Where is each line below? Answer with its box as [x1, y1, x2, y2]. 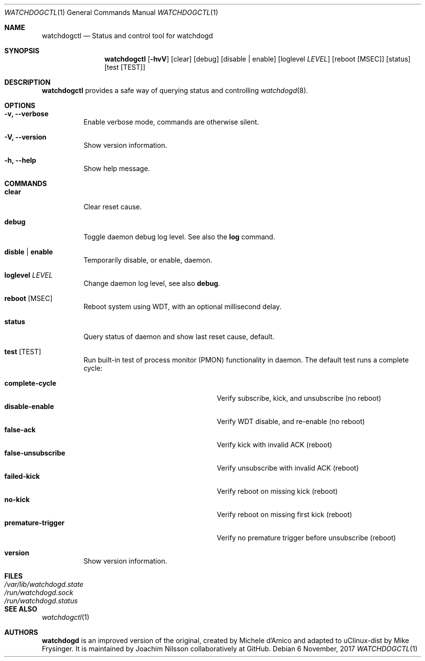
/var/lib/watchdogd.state [4, 580, 84, 588]
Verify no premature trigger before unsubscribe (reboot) [217, 534, 396, 542]
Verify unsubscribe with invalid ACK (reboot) [217, 464, 359, 472]
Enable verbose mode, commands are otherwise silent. [83, 118, 259, 126]
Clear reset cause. [83, 203, 142, 211]
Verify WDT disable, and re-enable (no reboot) [217, 417, 365, 425]
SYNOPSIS [4, 47, 40, 55]
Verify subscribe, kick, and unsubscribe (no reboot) [217, 394, 381, 402]
